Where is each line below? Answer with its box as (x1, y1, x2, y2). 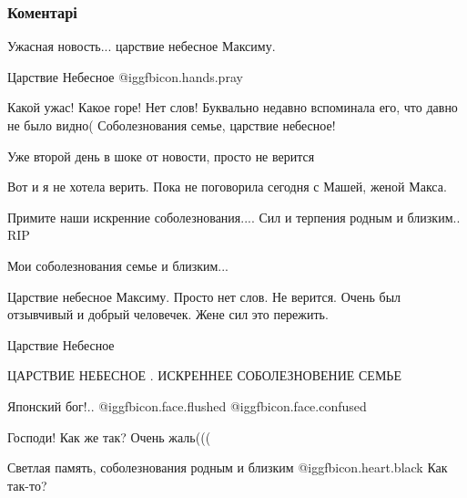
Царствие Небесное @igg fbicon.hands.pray (7, 67, 243, 86)
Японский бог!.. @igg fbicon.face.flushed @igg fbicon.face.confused (7, 396, 367, 415)
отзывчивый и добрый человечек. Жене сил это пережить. (7, 305, 329, 324)
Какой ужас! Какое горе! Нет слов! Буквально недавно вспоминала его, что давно (7, 98, 458, 117)
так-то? (7, 475, 47, 494)
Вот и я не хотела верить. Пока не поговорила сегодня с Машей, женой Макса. (7, 177, 447, 196)
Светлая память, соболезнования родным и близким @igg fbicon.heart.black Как (7, 458, 448, 477)
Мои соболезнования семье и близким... (7, 255, 229, 275)
